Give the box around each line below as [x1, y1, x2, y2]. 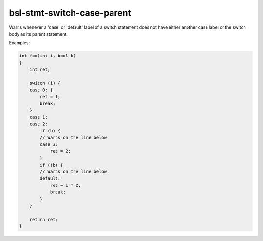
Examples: [9, 40, 30, 46]
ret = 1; [39, 94, 61, 99]
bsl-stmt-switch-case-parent [9, 7, 131, 18]
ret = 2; [50, 148, 71, 154]
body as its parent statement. [9, 31, 68, 37]
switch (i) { [29, 80, 61, 86]
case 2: [29, 121, 48, 127]
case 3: [39, 142, 58, 147]
